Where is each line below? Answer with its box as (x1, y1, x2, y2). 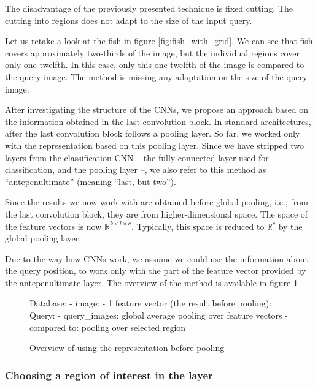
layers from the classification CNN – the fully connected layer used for (5, 151, 269, 164)
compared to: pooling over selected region (29, 320, 186, 333)
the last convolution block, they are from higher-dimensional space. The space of (5, 207, 308, 220)
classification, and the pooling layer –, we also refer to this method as (5, 163, 266, 176)
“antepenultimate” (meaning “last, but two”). (5, 175, 176, 187)
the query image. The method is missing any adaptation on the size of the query (5, 70, 308, 83)
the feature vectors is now (5, 219, 102, 232)
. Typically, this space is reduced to (131, 219, 265, 232)
